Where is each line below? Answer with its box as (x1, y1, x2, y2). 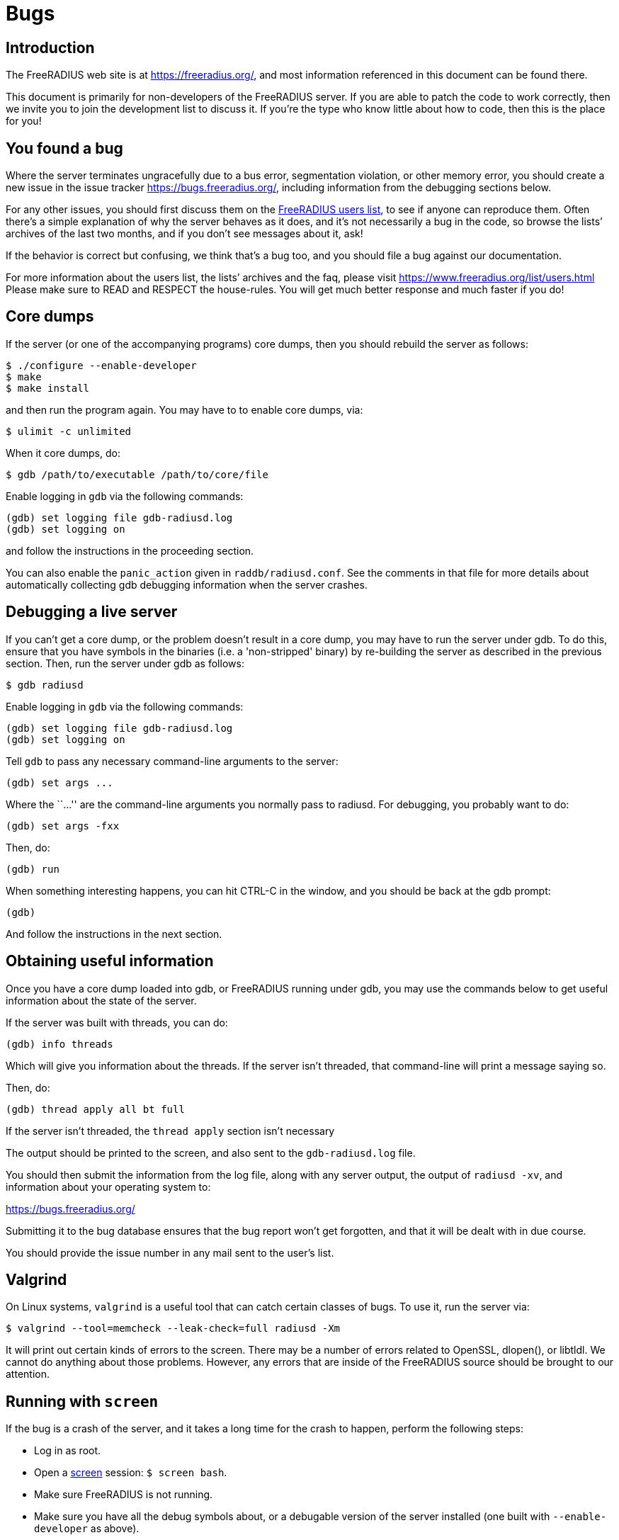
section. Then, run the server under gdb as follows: (6, 657, 244, 669)
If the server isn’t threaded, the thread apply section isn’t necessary (6, 1124, 335, 1137)
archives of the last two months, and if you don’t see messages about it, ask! (6, 227, 363, 240)
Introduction (6, 38, 95, 57)
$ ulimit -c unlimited (6, 425, 132, 437)
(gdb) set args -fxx (6, 820, 120, 832)
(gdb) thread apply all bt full (6, 1103, 185, 1115)
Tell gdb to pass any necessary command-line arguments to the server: (6, 754, 339, 767)
